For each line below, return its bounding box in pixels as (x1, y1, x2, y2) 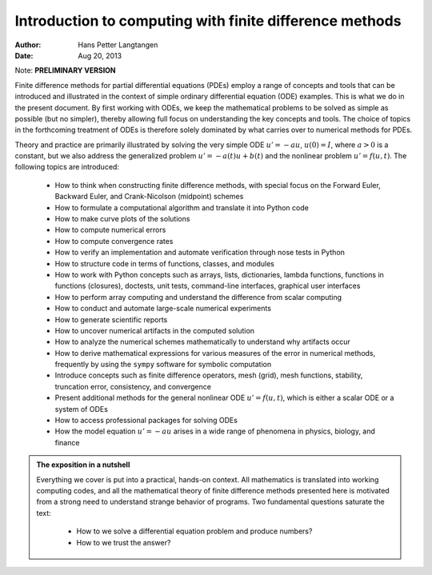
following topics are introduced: (14, 162, 120, 172)
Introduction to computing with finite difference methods (14, 12, 402, 30)
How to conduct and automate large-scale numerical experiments (54, 304, 272, 313)
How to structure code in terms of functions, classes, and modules (54, 258, 275, 268)
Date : (14, 50, 34, 60)
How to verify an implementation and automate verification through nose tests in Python (54, 248, 346, 258)
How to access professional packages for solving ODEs (54, 416, 238, 425)
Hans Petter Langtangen (78, 40, 158, 50)
